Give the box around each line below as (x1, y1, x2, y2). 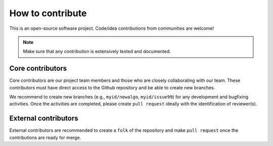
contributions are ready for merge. (9, 134, 81, 140)
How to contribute (9, 8, 87, 19)
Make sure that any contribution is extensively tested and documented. (23, 48, 171, 55)
